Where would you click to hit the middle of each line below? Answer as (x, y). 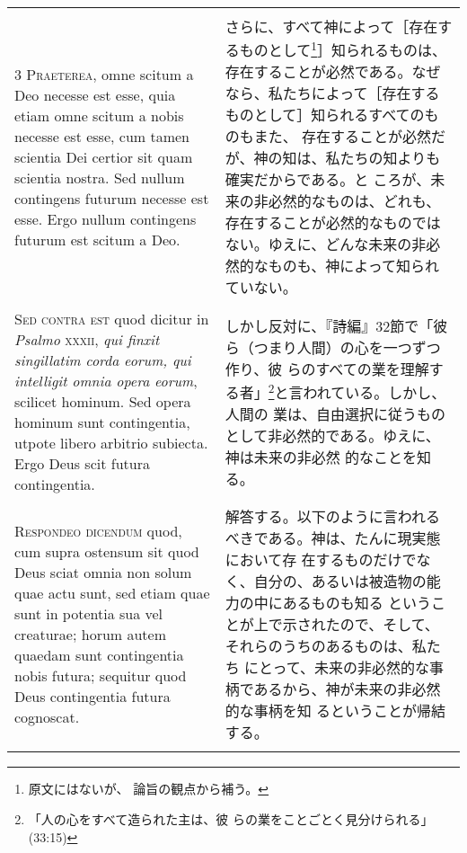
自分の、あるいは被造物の (340, 582)
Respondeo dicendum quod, (98, 531)
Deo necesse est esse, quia (95, 94)
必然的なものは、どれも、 (354, 201)
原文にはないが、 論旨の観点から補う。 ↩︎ (149, 789)
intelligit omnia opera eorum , (106, 381)
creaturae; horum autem (91, 635)
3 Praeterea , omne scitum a (104, 74)
